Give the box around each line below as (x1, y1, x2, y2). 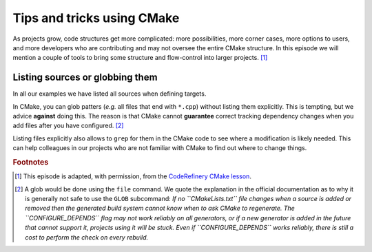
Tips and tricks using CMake (12, 10, 180, 25)
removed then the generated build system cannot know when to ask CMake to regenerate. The (25, 204, 296, 213)
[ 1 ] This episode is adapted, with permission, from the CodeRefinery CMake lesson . (14, 172, 251, 180)
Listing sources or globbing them (12, 72, 158, 83)
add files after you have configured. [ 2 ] (12, 121, 124, 130)
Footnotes (12, 157, 49, 167)
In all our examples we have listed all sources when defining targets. (12, 90, 207, 98)
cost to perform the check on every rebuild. (25, 233, 149, 241)
